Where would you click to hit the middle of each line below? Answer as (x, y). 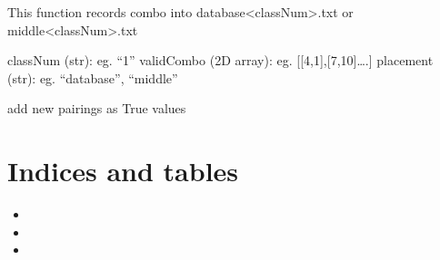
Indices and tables (123, 171)
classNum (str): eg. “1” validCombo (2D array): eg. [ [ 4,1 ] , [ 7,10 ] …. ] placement (220, 60)
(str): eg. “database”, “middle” (93, 77)
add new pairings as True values (97, 108)
